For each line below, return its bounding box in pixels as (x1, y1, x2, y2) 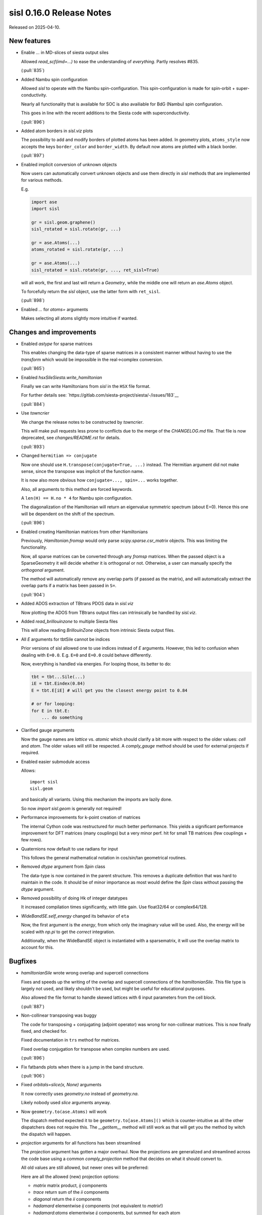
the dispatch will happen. (21, 1131, 71, 1137)
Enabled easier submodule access (21, 759, 90, 764)
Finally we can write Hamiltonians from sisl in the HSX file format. (21, 383, 150, 389)
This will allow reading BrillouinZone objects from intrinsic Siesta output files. (21, 627, 175, 633)
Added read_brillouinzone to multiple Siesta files (21, 618, 118, 624)
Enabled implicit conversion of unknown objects (21, 161, 117, 167)
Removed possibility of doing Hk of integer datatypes (21, 895, 128, 901)
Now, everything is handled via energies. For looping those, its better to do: (21, 661, 172, 667)
